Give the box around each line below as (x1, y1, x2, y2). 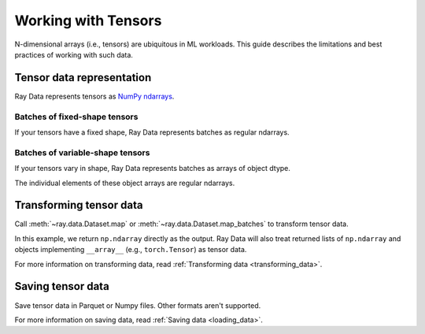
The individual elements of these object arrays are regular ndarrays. (14, 178, 235, 187)
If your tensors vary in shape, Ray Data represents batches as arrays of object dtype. (14, 164, 291, 173)
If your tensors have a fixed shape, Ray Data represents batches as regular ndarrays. (14, 127, 290, 137)
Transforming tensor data (14, 199, 143, 212)
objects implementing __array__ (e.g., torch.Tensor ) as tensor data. (14, 245, 247, 254)
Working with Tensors (14, 12, 162, 29)
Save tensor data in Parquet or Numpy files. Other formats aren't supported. (14, 300, 261, 310)
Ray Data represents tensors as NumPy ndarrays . (14, 91, 175, 101)
